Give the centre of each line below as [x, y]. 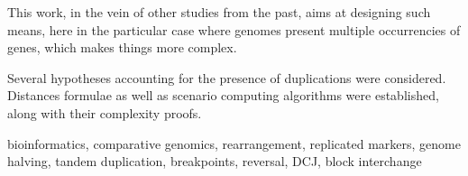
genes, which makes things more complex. [122, 47]
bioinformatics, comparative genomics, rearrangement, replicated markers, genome [234, 143]
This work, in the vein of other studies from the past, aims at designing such [219, 12]
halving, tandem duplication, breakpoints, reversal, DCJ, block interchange [215, 161]
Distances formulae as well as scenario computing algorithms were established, [223, 95]
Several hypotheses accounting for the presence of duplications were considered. [227, 77]
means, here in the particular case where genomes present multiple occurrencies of [234, 29]
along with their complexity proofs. [105, 112]
